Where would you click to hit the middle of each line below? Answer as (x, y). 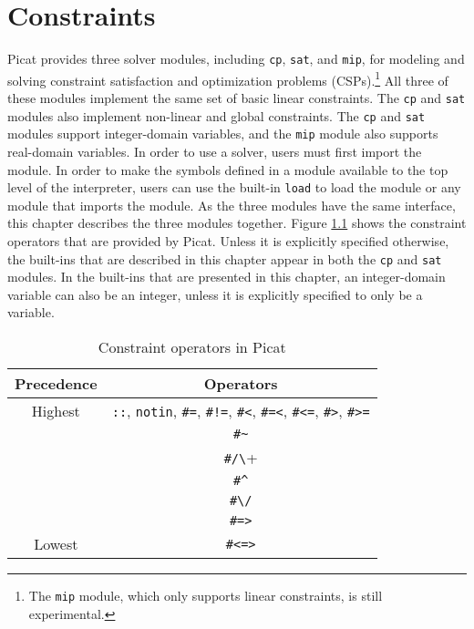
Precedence (56, 384)
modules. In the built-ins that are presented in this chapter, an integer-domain (227, 277)
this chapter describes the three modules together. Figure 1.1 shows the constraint (237, 223)
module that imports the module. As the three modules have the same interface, (232, 205)
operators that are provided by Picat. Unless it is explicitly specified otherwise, (228, 241)
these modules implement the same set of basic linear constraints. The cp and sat (237, 98)
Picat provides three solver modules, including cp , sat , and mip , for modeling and (236, 59)
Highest (56, 411)
